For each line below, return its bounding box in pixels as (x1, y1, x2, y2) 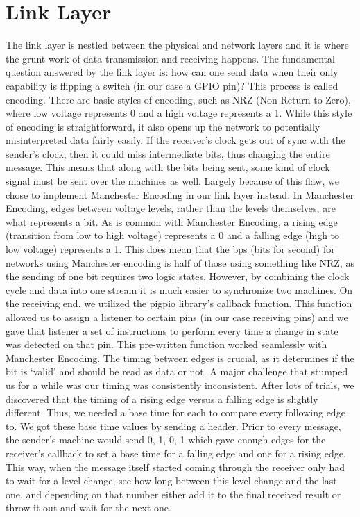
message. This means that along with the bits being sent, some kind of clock (6, 160, 330, 174)
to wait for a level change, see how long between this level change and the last (6, 473, 337, 488)
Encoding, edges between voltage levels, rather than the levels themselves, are (6, 201, 336, 215)
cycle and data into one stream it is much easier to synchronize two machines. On (6, 282, 353, 297)
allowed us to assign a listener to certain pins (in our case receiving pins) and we (6, 310, 348, 324)
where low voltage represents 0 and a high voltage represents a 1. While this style (6, 106, 352, 120)
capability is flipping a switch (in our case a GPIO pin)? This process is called (6, 78, 338, 92)
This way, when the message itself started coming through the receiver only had (6, 459, 345, 474)
